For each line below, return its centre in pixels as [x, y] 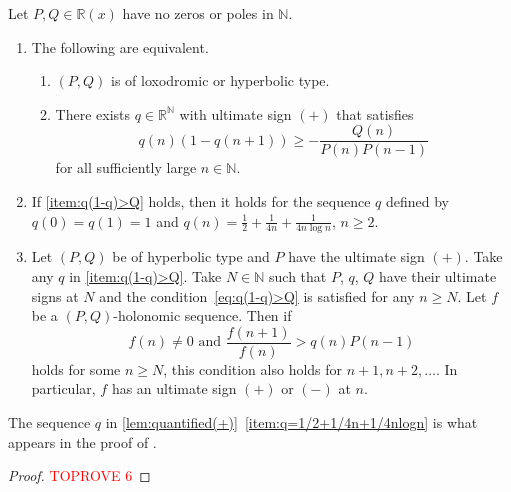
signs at [55, 295]
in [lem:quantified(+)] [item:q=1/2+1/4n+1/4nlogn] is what [291, 422]
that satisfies [375, 113]
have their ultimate [438, 276]
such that [298, 276]
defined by [417, 201]
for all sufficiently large [126, 167]
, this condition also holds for [253, 368]
